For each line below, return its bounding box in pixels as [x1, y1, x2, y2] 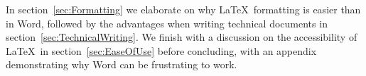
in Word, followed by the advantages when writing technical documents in [6, 15, 328, 30]
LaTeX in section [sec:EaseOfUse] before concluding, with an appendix [6, 43, 317, 58]
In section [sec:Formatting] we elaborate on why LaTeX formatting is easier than [6, 2, 361, 16]
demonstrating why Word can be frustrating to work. [6, 57, 237, 72]
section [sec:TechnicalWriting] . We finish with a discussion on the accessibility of [6, 30, 357, 44]
